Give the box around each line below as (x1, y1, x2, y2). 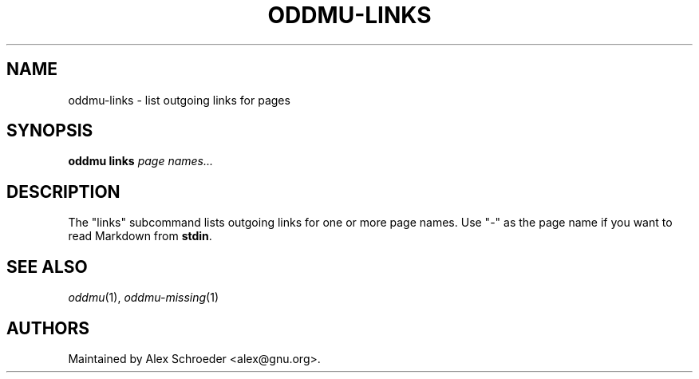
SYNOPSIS (6, 120, 93, 141)
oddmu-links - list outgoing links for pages (68, 93, 290, 107)
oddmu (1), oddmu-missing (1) (68, 290, 219, 305)
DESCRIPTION (6, 181, 120, 202)
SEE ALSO (6, 256, 88, 277)
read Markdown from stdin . (68, 229, 212, 243)
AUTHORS (6, 318, 90, 338)
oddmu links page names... (68, 154, 214, 168)
